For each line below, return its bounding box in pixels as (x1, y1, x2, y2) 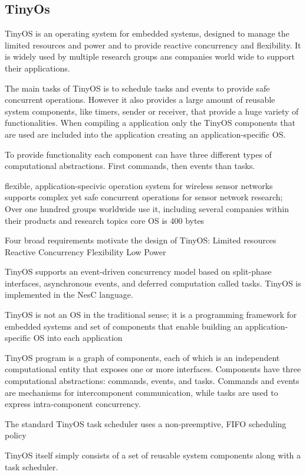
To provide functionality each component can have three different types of (5, 148, 272, 160)
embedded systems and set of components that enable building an (5, 320, 243, 332)
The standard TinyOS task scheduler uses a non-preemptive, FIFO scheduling (5, 417, 287, 430)
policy (5, 429, 27, 441)
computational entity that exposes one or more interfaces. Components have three (5, 363, 301, 375)
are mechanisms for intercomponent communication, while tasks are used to (5, 386, 278, 398)
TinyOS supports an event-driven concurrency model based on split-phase (5, 265, 272, 278)
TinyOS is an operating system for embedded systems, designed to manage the (5, 27, 289, 40)
